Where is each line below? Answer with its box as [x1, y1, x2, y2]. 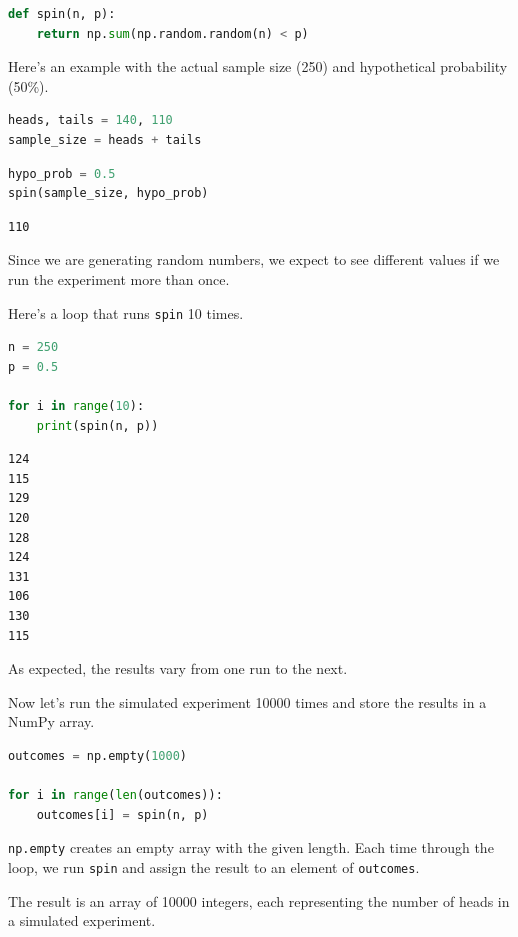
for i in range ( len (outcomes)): [8, 788, 223, 803]
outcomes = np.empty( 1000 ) [8, 748, 188, 763]
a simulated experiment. [8, 910, 156, 931]
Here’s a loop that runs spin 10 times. [8, 302, 244, 323]
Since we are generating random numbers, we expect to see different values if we [8, 249, 500, 270]
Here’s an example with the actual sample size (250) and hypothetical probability [8, 56, 508, 77]
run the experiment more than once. [8, 268, 230, 289]
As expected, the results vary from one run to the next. [8, 658, 348, 679]
